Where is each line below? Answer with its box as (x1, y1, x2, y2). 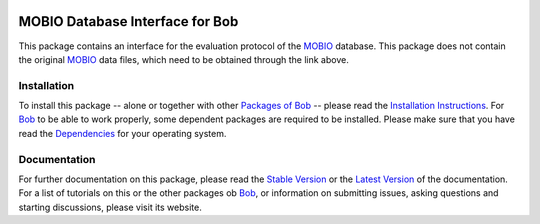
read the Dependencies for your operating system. (18, 127, 227, 139)
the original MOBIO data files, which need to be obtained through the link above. (18, 53, 349, 65)
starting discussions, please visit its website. (18, 201, 202, 213)
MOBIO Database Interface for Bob (18, 13, 239, 30)
